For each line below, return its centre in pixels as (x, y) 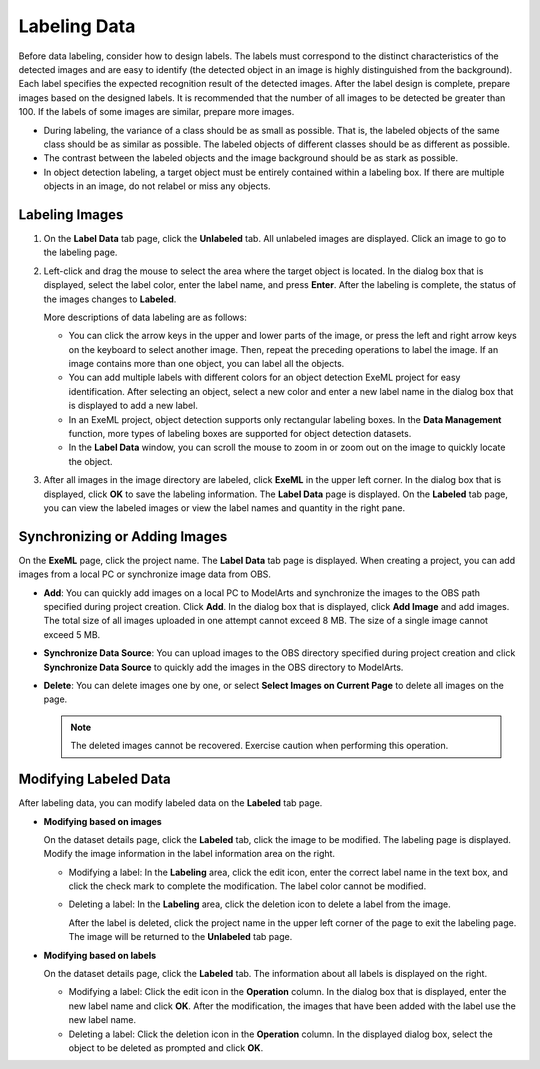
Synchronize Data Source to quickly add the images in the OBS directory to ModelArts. (223, 667)
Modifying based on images (102, 821)
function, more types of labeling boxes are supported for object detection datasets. (240, 434)
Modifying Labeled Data (94, 779)
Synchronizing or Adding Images (123, 536)
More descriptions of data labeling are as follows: (145, 317)
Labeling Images (71, 214)
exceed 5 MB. (72, 634)
